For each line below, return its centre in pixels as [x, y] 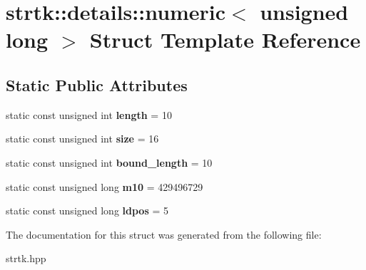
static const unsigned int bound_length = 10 [109, 162]
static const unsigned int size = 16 [82, 139]
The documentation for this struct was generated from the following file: [164, 234]
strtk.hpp [26, 258]
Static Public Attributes [97, 84]
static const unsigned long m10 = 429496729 [105, 186]
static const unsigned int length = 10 [89, 114]
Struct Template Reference [225, 40]
